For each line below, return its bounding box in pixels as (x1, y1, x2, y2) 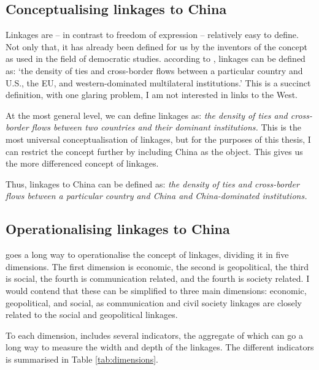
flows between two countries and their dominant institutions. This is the (31, 121, 301, 134)
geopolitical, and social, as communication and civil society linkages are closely (6, 296, 302, 309)
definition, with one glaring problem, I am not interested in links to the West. (6, 88, 298, 101)
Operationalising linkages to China (6, 219, 230, 238)
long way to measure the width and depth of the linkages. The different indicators (6, 341, 314, 353)
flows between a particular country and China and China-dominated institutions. (6, 189, 307, 202)
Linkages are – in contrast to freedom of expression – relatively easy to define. (6, 28, 299, 41)
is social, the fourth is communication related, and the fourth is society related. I (6, 272, 310, 285)
